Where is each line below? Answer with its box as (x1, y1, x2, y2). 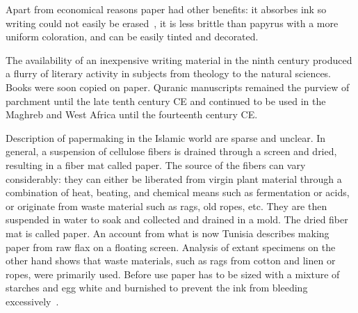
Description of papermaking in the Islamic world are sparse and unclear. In (6, 130, 326, 145)
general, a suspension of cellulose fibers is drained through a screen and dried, (6, 144, 337, 159)
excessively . (6, 294, 59, 308)
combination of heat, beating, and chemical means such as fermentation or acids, (6, 185, 350, 200)
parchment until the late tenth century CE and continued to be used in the (6, 93, 326, 108)
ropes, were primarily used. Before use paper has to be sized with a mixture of (6, 266, 340, 281)
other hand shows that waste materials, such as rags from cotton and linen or (6, 253, 336, 268)
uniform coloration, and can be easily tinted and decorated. (6, 29, 259, 44)
